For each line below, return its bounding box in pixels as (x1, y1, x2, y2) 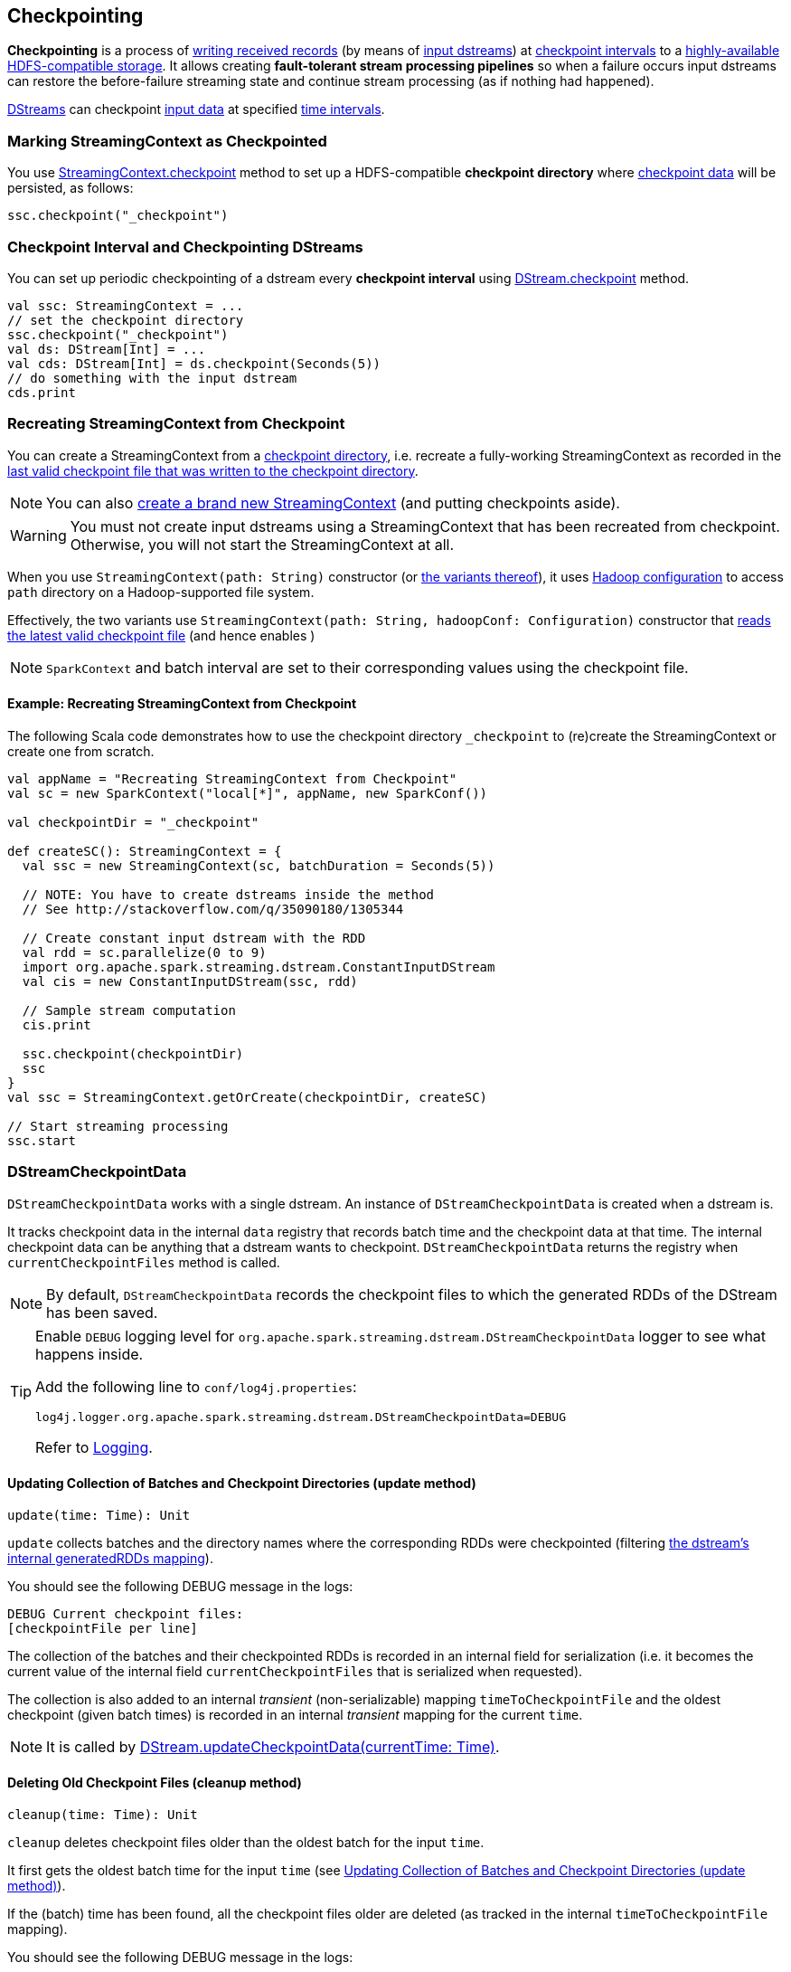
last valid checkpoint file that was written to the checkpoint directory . (7, 462, 419, 479)
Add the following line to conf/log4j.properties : (35, 1377, 357, 1396)
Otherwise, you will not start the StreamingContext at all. (70, 535, 455, 554)
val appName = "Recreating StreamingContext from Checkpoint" (7, 771, 457, 786)
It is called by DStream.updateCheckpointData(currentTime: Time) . (46, 1737, 500, 1756)
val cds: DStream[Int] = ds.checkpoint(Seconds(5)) (7, 356, 381, 371)
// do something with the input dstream (7, 370, 297, 385)
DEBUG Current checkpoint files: (7, 1606, 244, 1621)
